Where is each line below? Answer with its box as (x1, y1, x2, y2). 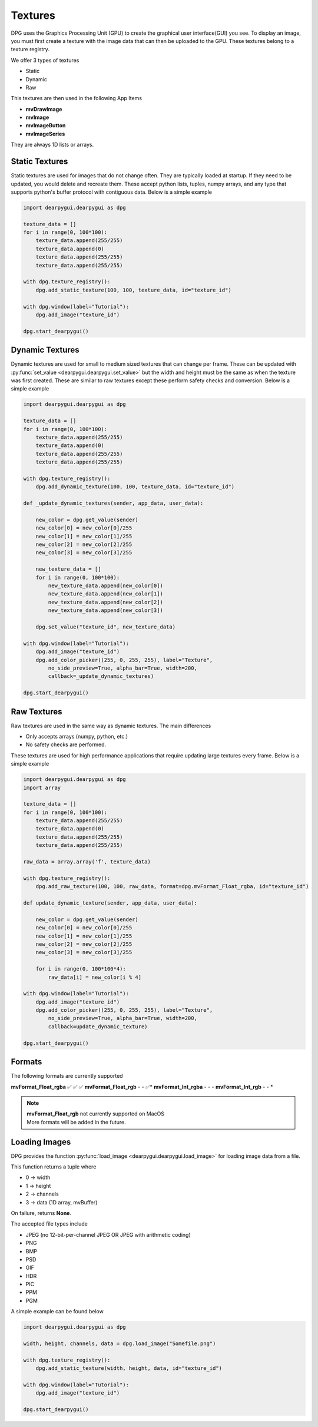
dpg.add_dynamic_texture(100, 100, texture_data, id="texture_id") (35, 484, 235, 490)
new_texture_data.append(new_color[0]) (48, 582, 163, 589)
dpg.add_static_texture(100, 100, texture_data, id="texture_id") (35, 286, 232, 293)
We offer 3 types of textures (11, 57, 79, 64)
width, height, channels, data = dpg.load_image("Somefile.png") (23, 1340, 216, 1347)
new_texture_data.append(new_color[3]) (48, 607, 163, 614)
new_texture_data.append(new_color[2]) (48, 598, 163, 605)
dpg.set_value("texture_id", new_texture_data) (35, 623, 176, 630)
